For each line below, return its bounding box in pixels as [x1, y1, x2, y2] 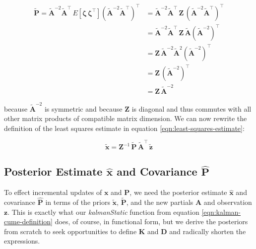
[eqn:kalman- [201, 206, 241, 217]
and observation [203, 197, 252, 207]
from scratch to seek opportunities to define [4, 226, 137, 236]
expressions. [4, 236, 40, 246]
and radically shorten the [169, 226, 246, 236]
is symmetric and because [44, 103, 123, 114]
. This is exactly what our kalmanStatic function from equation [7, 206, 199, 217]
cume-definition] [4, 216, 53, 227]
